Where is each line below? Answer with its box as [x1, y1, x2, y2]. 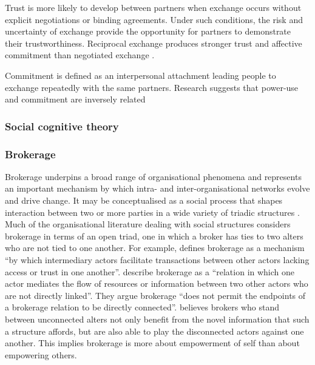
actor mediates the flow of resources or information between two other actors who [5, 277, 308, 290]
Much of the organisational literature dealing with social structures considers [5, 218, 291, 230]
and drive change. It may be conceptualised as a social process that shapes [5, 194, 283, 206]
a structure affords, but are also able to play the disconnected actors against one [5, 324, 304, 337]
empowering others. [5, 348, 77, 361]
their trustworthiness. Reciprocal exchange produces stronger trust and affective [5, 36, 302, 49]
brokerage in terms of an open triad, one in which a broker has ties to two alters [5, 229, 303, 242]
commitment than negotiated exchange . [5, 49, 155, 61]
